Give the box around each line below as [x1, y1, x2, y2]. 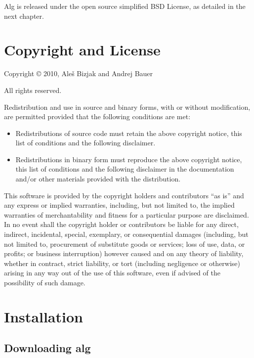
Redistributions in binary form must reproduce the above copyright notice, [15, 154, 242, 164]
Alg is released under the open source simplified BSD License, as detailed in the [4, 1, 246, 11]
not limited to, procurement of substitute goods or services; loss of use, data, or [4, 238, 245, 249]
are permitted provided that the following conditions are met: [4, 111, 191, 122]
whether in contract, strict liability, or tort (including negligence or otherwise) [4, 258, 241, 268]
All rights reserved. [4, 85, 62, 95]
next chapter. [4, 10, 44, 21]
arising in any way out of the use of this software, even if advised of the [4, 268, 220, 278]
